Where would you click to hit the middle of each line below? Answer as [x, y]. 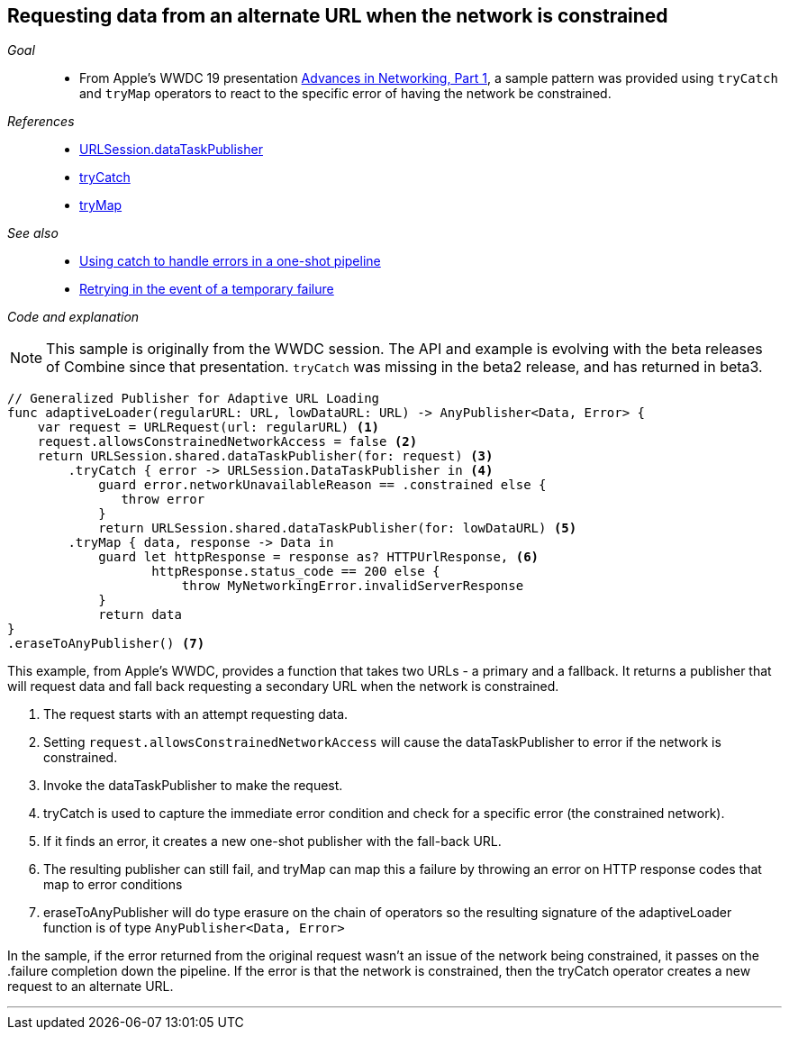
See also [33, 233]
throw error [163, 500]
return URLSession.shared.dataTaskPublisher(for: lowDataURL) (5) [338, 528]
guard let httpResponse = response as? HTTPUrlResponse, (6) [319, 557]
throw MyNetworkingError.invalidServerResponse [353, 586]
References [41, 122]
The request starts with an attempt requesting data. [196, 714]
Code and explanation [73, 317]
